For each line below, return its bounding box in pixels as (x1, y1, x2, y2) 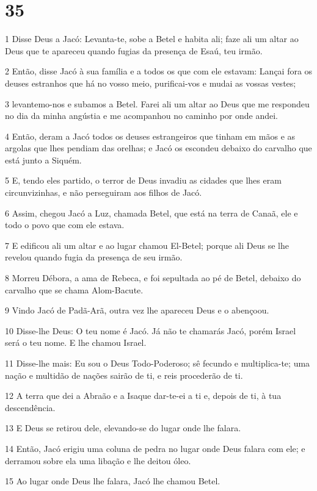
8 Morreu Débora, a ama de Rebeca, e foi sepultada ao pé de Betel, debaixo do (5, 271, 301, 284)
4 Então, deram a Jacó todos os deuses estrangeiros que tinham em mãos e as (5, 129, 296, 142)
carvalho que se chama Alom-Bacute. (5, 283, 144, 296)
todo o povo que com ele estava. (5, 218, 125, 231)
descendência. (5, 401, 56, 414)
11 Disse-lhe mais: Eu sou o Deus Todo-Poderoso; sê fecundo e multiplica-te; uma (5, 357, 310, 369)
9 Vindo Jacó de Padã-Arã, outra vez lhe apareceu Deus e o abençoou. (5, 304, 269, 317)
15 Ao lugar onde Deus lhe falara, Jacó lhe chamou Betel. (5, 475, 220, 487)
